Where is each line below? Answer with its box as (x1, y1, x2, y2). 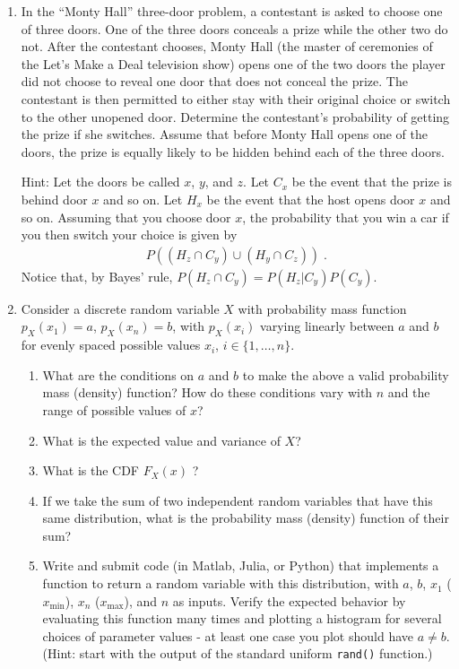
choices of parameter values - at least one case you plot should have (42, 626, 413, 645)
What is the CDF (42, 461, 140, 480)
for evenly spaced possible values (21, 335, 201, 354)
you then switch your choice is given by (21, 225, 238, 244)
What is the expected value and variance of (42, 430, 281, 449)
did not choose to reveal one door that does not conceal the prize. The (21, 72, 408, 91)
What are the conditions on (42, 365, 195, 384)
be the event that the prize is (291, 172, 453, 191)
